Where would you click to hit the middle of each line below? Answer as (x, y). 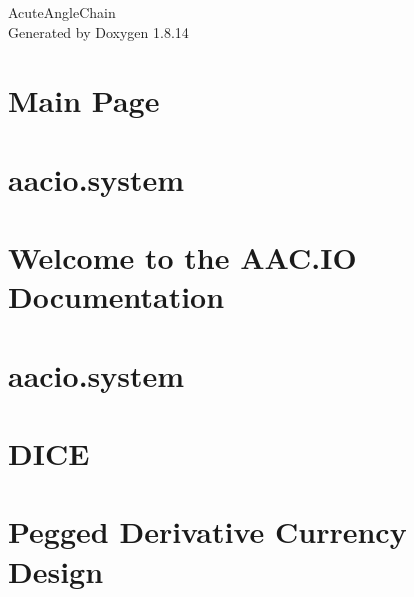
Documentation (116, 296)
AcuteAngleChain (62, 12)
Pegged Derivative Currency (207, 531)
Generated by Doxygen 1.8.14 (98, 31)
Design (56, 570)
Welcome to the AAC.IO (182, 257)
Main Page (84, 100)
